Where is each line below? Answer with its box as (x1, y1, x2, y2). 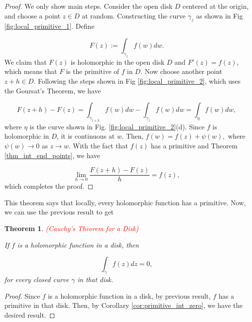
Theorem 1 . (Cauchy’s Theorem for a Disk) (4, 223, 139, 233)
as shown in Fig (196, 10, 243, 20)
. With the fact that (68, 141, 128, 151)
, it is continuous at (57, 131, 115, 141)
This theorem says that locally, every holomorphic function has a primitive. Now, (4, 197, 246, 207)
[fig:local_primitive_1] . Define (4, 21, 95, 31)
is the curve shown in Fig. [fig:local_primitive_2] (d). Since (30, 121, 205, 131)
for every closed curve (4, 274, 69, 285)
